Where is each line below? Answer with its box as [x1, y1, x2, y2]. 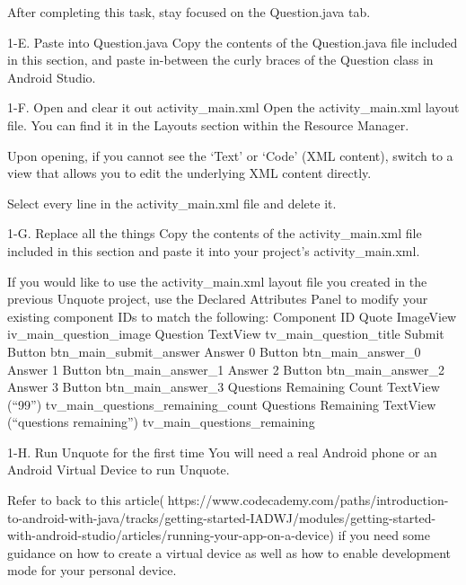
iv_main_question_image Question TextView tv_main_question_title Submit [7, 324, 444, 343]
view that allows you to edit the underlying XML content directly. [7, 164, 372, 182]
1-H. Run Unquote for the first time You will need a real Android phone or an [7, 442, 437, 461]
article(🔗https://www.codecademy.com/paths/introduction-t [125, 491, 449, 510]
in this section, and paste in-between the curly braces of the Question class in [7, 50, 434, 69]
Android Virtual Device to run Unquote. [7, 460, 230, 479]
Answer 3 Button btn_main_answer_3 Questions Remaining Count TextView [7, 377, 440, 396]
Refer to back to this [7, 491, 121, 510]
